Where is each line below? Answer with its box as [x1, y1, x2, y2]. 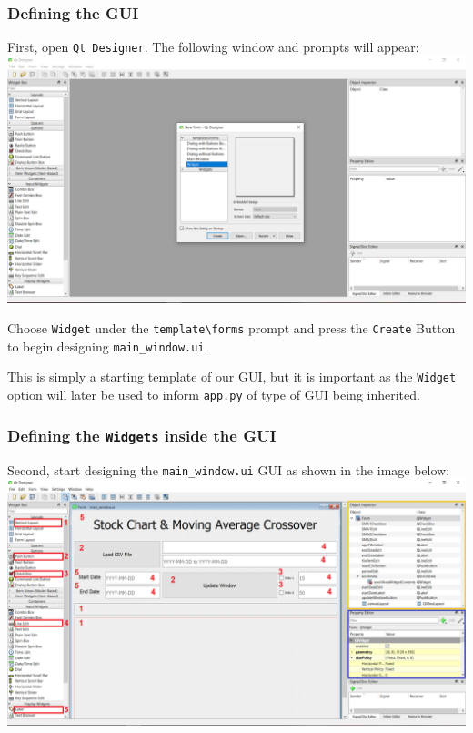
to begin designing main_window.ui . [7, 336, 208, 355]
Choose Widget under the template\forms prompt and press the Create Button [7, 319, 456, 338]
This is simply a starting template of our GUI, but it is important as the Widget [7, 367, 457, 386]
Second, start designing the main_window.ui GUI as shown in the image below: [7, 460, 450, 479]
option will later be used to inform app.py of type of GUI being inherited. [7, 385, 420, 404]
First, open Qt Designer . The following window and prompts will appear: [7, 37, 419, 56]
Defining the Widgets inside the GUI [7, 423, 277, 446]
